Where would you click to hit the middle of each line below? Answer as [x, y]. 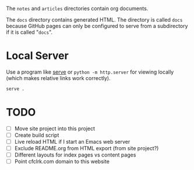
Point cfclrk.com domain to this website [62, 162]
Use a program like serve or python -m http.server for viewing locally [90, 72]
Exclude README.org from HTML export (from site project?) [87, 148]
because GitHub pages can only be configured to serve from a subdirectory [97, 26]
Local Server [37, 56]
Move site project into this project [54, 129]
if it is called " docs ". [29, 32]
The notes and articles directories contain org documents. [77, 8]
